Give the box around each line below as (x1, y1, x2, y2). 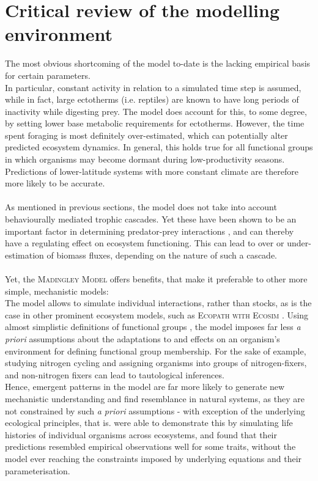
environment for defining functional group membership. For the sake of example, (5, 344, 306, 357)
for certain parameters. (5, 68, 91, 81)
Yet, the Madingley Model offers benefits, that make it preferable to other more (5, 273, 308, 285)
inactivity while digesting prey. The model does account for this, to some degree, (5, 105, 307, 117)
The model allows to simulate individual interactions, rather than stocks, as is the (5, 296, 312, 309)
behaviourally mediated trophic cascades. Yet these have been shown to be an (5, 213, 297, 226)
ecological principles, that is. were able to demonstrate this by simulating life (5, 416, 293, 429)
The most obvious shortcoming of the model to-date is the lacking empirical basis (5, 57, 311, 70)
